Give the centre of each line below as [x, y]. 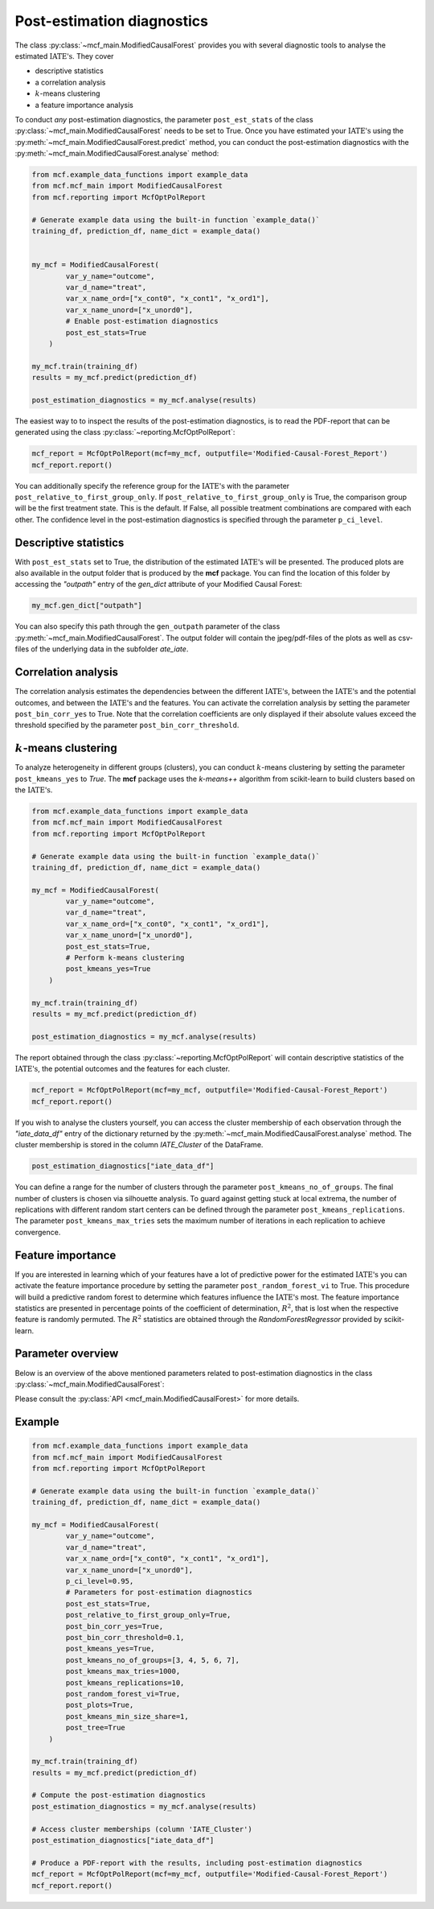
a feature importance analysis [84, 105]
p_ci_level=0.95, [100, 1581]
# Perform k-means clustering [125, 958]
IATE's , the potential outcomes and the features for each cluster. [123, 1069]
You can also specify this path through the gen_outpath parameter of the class [147, 626]
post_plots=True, [100, 1705]
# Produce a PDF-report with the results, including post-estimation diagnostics [197, 1863]
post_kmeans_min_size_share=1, [127, 1716]
